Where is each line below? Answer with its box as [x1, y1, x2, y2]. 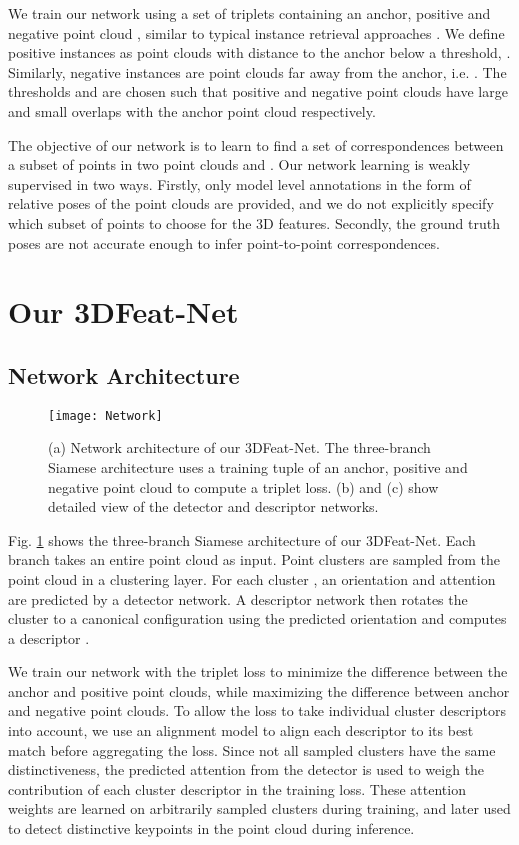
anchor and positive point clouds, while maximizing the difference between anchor [8, 680, 510, 701]
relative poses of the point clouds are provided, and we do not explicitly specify [8, 193, 494, 214]
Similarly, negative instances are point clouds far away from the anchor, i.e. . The [8, 61, 507, 82]
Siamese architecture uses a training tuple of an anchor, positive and [48, 456, 468, 477]
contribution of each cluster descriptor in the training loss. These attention [8, 778, 466, 799]
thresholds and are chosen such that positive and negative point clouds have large [8, 81, 508, 102]
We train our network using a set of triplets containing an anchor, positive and [8, 3, 491, 23]
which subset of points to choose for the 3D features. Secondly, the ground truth [8, 212, 500, 233]
